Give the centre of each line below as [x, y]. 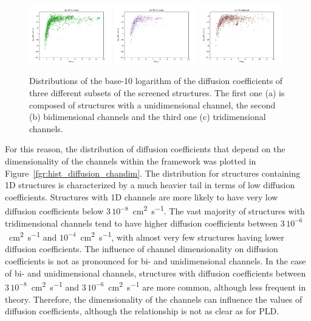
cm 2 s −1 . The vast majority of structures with [219, 210]
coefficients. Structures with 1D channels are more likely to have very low [142, 196]
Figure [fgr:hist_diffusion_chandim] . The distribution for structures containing [153, 173]
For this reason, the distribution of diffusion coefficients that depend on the [145, 149]
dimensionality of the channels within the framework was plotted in [131, 161]
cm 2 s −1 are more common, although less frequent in [207, 286]
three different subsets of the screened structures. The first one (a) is [157, 93]
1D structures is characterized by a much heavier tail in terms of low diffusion [150, 185]
